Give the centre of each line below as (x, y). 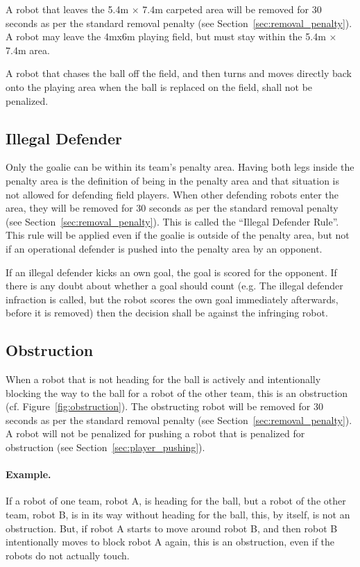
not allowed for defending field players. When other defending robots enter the (172, 194)
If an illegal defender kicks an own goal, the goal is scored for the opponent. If (171, 272)
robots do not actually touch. (68, 555)
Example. (28, 474)
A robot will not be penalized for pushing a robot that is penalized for (155, 433)
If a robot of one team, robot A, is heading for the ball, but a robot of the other (176, 501)
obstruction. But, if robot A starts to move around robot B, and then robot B (172, 528)
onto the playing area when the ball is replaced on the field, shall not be (159, 86)
